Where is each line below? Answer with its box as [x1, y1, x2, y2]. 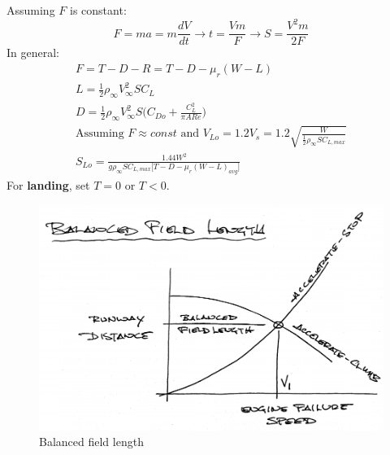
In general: [6, 44, 59, 61]
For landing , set [6, 177, 90, 194]
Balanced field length [39, 433, 144, 450]
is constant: [70, 2, 127, 18]
